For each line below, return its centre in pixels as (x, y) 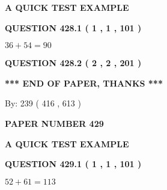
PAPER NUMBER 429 (54, 123)
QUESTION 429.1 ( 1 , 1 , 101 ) (73, 164)
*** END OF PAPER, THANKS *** (84, 83)
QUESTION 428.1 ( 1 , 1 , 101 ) (73, 27)
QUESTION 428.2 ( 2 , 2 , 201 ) (73, 63)
